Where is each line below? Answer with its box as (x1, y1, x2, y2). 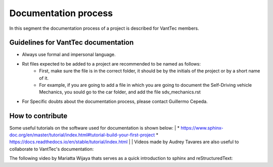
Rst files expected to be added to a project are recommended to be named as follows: (22, 61, 201, 67)
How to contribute (9, 112, 68, 120)
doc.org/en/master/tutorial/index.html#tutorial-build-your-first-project (9, 132, 155, 138)
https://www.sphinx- (180, 125, 223, 131)
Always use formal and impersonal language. (22, 51, 116, 58)
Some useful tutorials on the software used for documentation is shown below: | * (9, 125, 179, 131)
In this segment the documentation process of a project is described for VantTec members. (9, 25, 199, 31)
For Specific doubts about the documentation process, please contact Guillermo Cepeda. (22, 98, 208, 104)
